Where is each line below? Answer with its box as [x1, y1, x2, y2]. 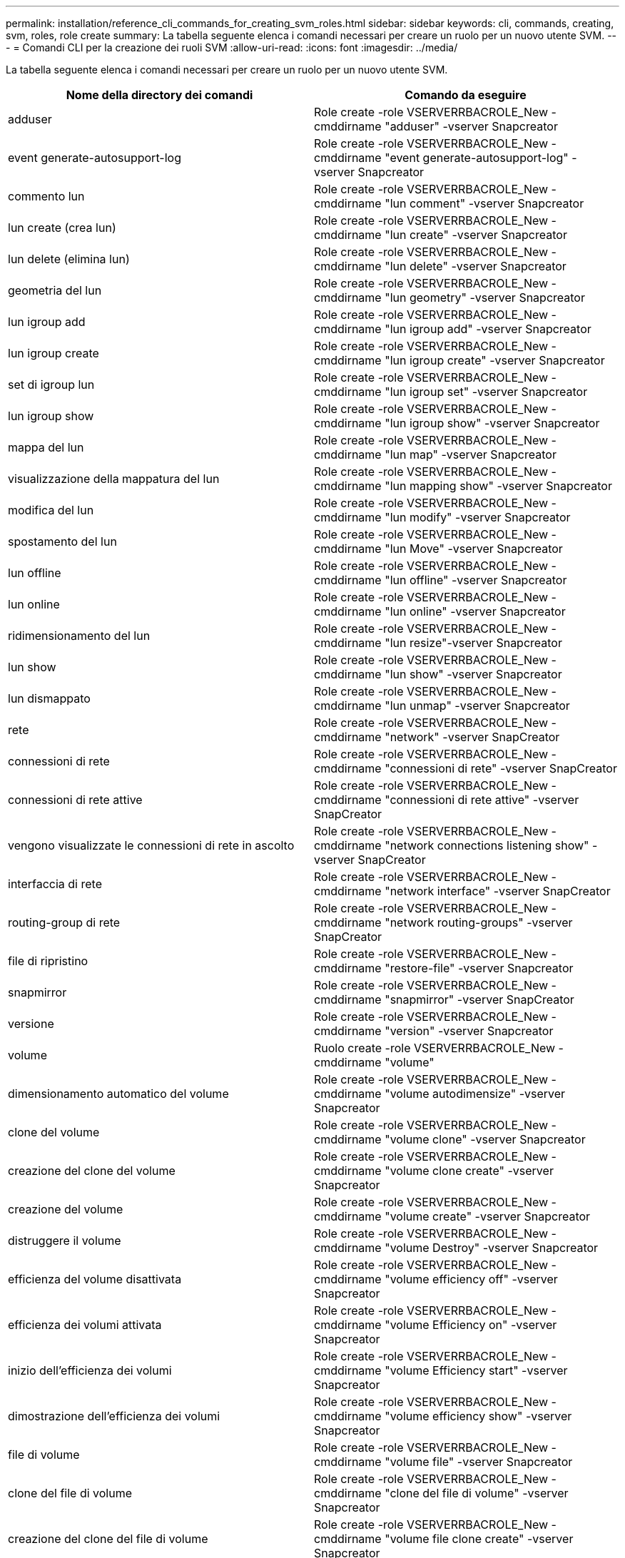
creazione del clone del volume [8, 1164, 176, 1178]
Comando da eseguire [405, 88, 527, 102]
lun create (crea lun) [8, 220, 116, 235]
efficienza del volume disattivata [8, 1272, 182, 1286]
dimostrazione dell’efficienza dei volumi [8, 1409, 220, 1423]
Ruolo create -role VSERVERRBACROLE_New [314, 1041, 556, 1055]
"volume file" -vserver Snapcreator [385, 1455, 573, 1469]
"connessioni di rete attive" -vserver [385, 793, 579, 807]
